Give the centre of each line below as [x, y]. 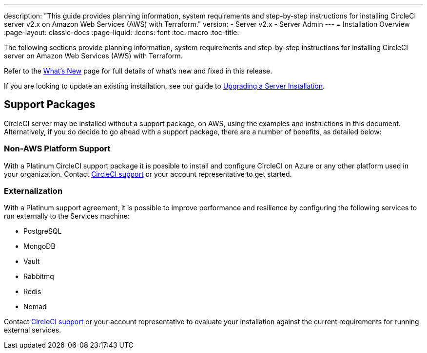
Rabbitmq [39, 277]
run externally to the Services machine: [67, 216]
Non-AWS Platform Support [57, 149]
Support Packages [50, 105]
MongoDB [39, 246]
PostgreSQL [43, 231]
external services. [33, 330]
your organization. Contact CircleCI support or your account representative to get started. [148, 174]
